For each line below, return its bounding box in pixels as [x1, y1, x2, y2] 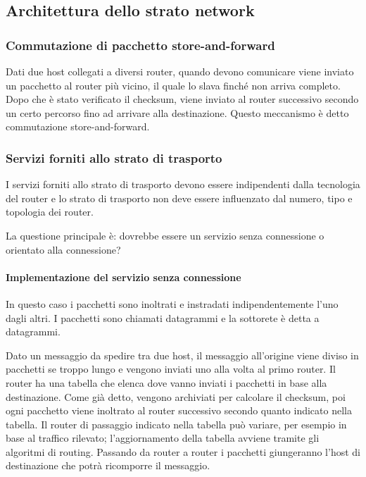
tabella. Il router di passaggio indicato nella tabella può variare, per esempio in [6, 416, 347, 431]
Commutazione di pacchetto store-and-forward [6, 36, 275, 54]
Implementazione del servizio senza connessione [6, 269, 241, 284]
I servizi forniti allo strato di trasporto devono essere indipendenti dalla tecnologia [6, 177, 360, 192]
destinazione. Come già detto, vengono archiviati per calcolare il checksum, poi [6, 389, 346, 404]
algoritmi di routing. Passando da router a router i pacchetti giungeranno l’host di [6, 444, 360, 459]
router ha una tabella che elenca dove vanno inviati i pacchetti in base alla [6, 375, 327, 390]
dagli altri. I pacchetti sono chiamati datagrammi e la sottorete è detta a [6, 310, 320, 325]
